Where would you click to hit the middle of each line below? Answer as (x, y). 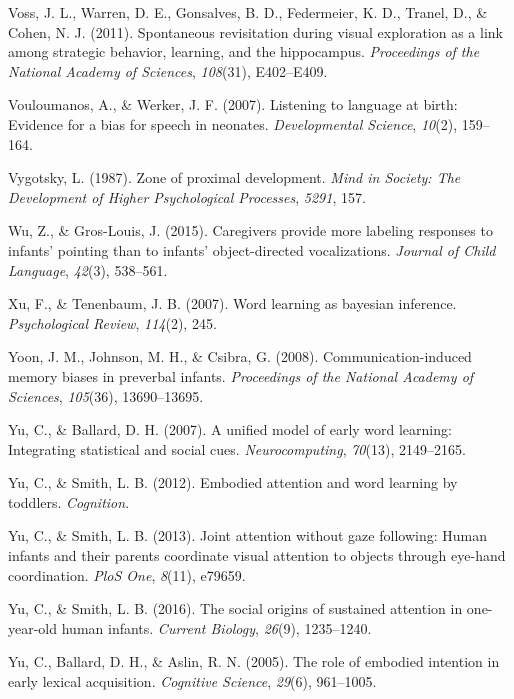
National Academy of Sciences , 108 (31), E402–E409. (168, 70)
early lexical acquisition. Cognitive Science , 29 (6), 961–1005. (192, 681)
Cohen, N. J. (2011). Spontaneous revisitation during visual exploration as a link (255, 31)
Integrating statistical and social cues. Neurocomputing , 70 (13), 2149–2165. (237, 448)
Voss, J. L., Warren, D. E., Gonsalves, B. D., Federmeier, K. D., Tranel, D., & (248, 12)
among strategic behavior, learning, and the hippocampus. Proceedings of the (244, 51)
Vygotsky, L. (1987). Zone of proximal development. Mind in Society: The (234, 177)
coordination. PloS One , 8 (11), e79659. (127, 574)
